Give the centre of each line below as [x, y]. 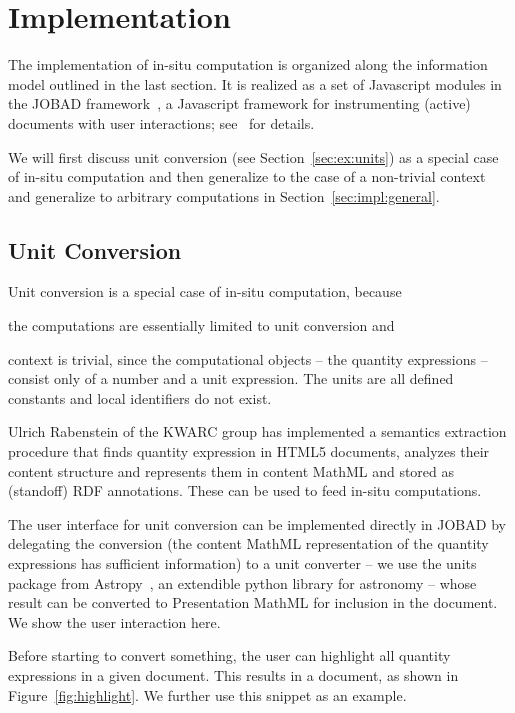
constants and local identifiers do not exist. [140, 397]
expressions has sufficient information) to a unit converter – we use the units [242, 563]
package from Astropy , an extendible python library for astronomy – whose [242, 582]
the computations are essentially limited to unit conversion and [201, 325]
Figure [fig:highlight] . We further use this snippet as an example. [207, 694]
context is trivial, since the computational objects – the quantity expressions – [248, 358]
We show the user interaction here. [114, 621]
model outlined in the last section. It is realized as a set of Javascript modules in [255, 83]
